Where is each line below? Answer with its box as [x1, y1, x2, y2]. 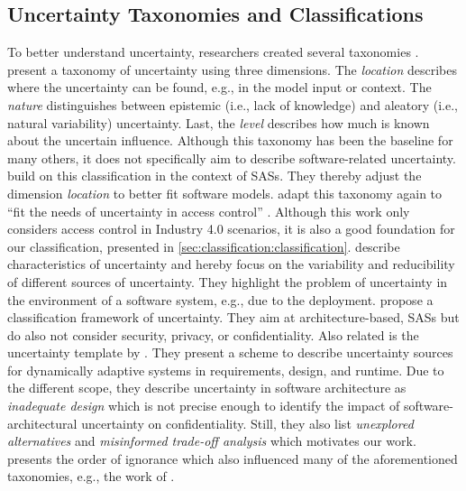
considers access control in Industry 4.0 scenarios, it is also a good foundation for [7, 219, 455, 238]
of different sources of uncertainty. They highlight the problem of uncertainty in [7, 272, 448, 291]
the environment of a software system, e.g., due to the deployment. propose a [7, 290, 434, 309]
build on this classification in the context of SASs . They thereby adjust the [7, 166, 422, 185]
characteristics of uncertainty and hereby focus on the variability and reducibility [7, 255, 455, 273]
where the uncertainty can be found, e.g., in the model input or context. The [7, 78, 432, 97]
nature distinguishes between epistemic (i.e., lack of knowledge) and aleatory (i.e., [7, 95, 458, 114]
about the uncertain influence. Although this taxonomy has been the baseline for [7, 131, 453, 150]
